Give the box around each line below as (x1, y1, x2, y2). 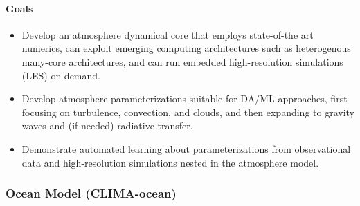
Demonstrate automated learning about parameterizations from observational (21, 141, 351, 156)
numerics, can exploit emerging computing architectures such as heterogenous (21, 41, 351, 55)
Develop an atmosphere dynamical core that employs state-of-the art (21, 27, 314, 41)
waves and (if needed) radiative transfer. (21, 118, 193, 133)
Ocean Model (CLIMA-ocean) (6, 185, 177, 202)
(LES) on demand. (21, 68, 100, 82)
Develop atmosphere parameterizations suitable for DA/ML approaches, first (21, 91, 348, 106)
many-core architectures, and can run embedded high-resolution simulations (21, 54, 343, 68)
